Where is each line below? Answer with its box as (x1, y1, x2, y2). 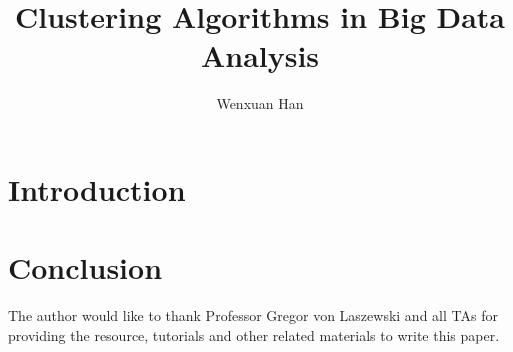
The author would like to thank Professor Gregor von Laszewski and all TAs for (8, 305, 498, 326)
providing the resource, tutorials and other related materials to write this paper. (8, 324, 500, 345)
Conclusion (8, 247, 163, 288)
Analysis (200, 35, 320, 76)
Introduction (8, 168, 186, 209)
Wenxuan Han (216, 93, 304, 114)
